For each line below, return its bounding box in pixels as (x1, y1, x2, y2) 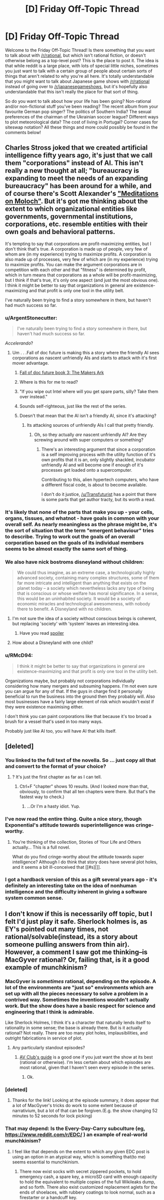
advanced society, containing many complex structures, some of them (17, 575, 160, 581)
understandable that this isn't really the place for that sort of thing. (5, 89, 139, 94)
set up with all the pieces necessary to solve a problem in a (5, 990, 148, 997)
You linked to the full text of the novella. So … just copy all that (5, 757, 156, 763)
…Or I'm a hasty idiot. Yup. (26, 804, 81, 809)
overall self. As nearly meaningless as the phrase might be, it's (5, 521, 158, 528)
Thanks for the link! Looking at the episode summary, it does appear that (12, 1097, 159, 1103)
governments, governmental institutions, (5, 212, 133, 221)
